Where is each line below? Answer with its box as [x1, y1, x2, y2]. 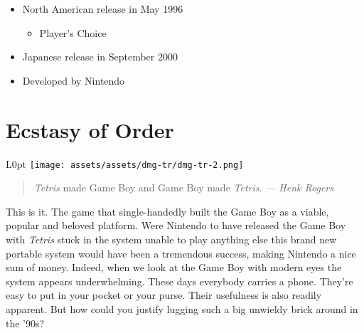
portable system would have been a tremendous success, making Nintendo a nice [6, 245, 356, 260]
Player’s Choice [39, 25, 107, 40]
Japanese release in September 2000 [22, 49, 178, 64]
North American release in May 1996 [22, 1, 183, 16]
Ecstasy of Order [6, 115, 174, 144]
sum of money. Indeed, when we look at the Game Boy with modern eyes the [6, 260, 342, 275]
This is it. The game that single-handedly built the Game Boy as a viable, [6, 203, 329, 218]
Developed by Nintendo [22, 73, 125, 88]
